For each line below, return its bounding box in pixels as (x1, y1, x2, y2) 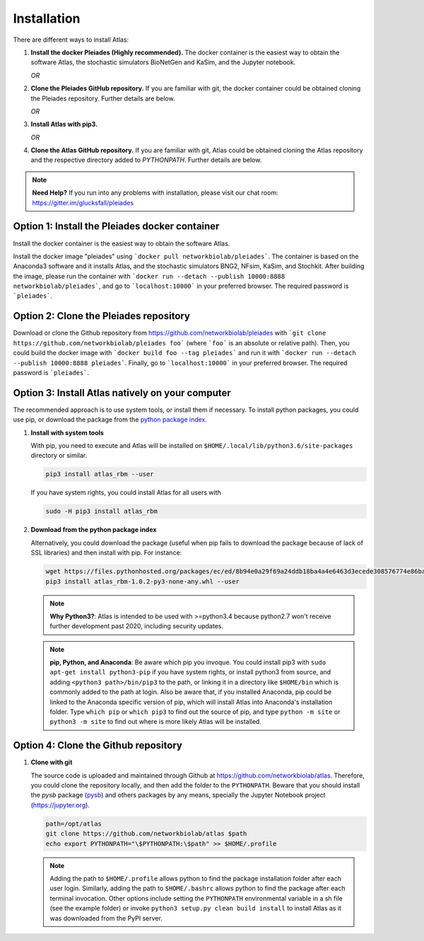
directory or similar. (30, 451, 88, 460)
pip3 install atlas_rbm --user (45, 470, 155, 478)
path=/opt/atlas (45, 819, 102, 828)
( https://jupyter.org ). (30, 800, 90, 809)
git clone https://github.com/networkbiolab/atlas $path (45, 830, 247, 838)
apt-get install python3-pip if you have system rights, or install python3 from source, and (49, 668, 331, 676)
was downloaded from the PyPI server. (49, 913, 163, 923)
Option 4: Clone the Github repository (13, 739, 183, 751)
